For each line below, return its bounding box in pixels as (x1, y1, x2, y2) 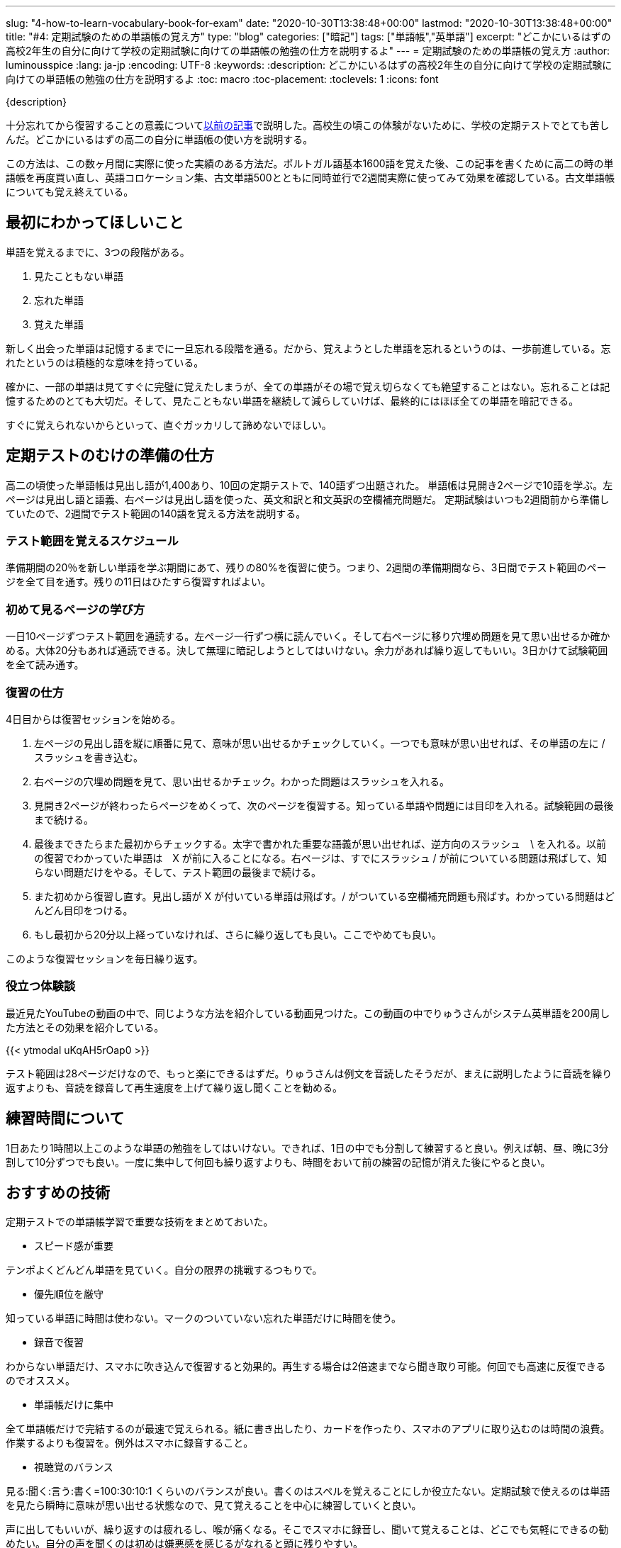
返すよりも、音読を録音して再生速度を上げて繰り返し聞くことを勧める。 (6, 1081, 342, 1094)
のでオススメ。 (6, 1374, 75, 1387)
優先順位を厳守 (34, 1288, 103, 1301)
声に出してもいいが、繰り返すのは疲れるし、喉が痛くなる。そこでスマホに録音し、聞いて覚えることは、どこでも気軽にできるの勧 (6, 1523, 609, 1536)
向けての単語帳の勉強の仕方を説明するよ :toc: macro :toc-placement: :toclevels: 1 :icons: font (6, 73, 439, 85)
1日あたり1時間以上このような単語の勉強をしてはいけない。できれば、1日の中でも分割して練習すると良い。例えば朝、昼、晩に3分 (6, 1141, 609, 1154)
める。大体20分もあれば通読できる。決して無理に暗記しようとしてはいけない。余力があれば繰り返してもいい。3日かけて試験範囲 (6, 644, 608, 657)
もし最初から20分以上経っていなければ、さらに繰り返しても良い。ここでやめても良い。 (34, 928, 442, 941)
